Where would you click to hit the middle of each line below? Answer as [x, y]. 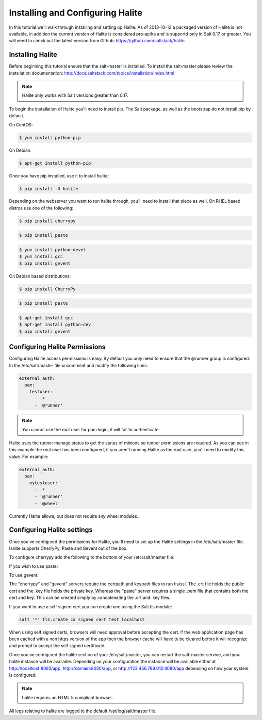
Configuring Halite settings [51, 530]
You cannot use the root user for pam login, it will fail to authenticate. [91, 429]
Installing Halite [33, 55]
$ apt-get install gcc [46, 318]
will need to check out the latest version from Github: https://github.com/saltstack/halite [97, 41]
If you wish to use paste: [33, 566]
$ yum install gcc [41, 257]
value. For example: [29, 457]
